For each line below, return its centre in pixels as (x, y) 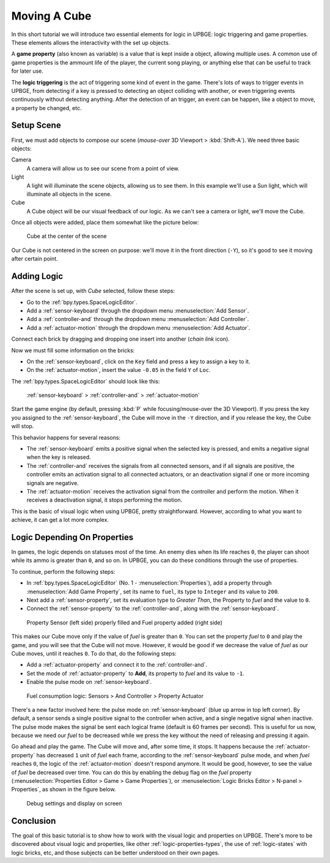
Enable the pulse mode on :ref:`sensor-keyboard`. (89, 682)
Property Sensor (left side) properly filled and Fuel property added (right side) (124, 622)
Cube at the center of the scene (67, 236)
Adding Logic (37, 276)
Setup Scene (36, 125)
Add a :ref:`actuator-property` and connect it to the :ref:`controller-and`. (117, 665)
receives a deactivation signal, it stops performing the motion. (105, 500)
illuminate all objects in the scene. (69, 194)
